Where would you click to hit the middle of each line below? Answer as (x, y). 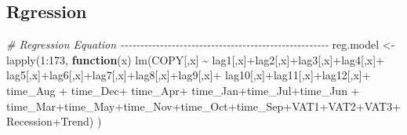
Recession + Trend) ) (54, 121)
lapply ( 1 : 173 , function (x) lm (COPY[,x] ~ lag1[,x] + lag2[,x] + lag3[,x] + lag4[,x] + (196, 59)
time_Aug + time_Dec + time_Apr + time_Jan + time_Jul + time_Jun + (183, 90)
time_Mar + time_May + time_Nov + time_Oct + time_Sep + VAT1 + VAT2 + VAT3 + (204, 106)
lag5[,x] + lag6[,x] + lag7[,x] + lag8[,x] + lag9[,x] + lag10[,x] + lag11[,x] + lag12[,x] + (189, 75)
